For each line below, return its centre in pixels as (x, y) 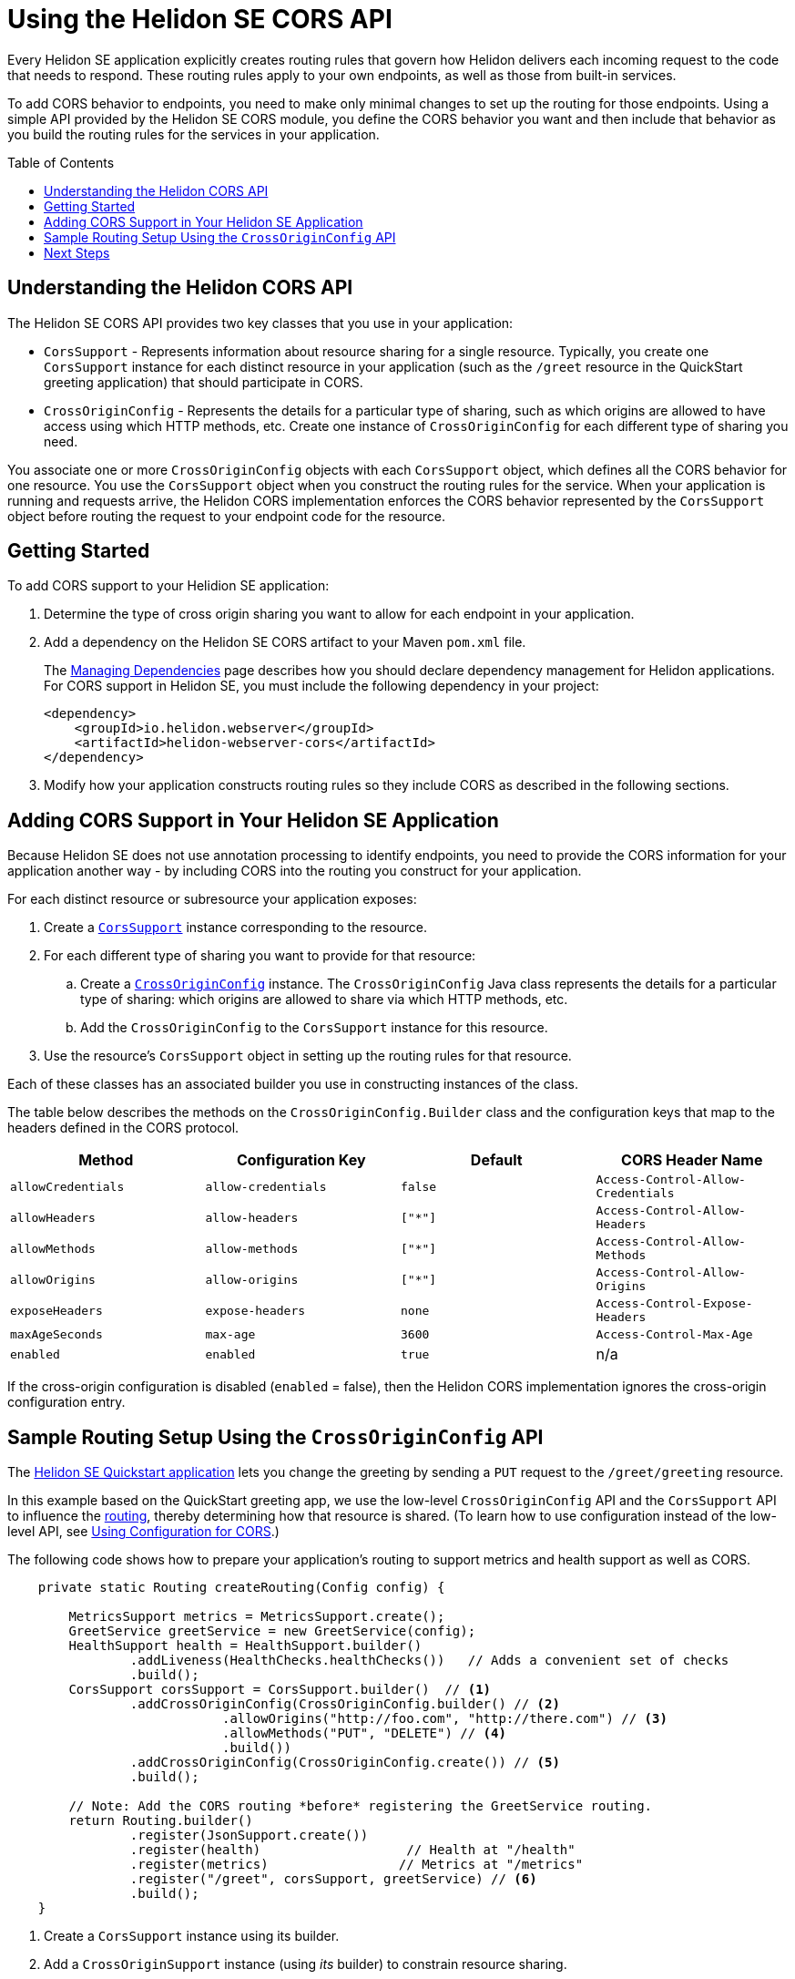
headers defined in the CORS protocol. (123, 1128)
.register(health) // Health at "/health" (352, 1850)
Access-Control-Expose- (674, 1304)
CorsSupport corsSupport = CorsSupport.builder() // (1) (280, 1690)
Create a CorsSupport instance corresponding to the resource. (236, 928)
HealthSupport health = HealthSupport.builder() (245, 1646)
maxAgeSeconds (56, 1335)
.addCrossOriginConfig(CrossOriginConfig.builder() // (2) (345, 1704)
